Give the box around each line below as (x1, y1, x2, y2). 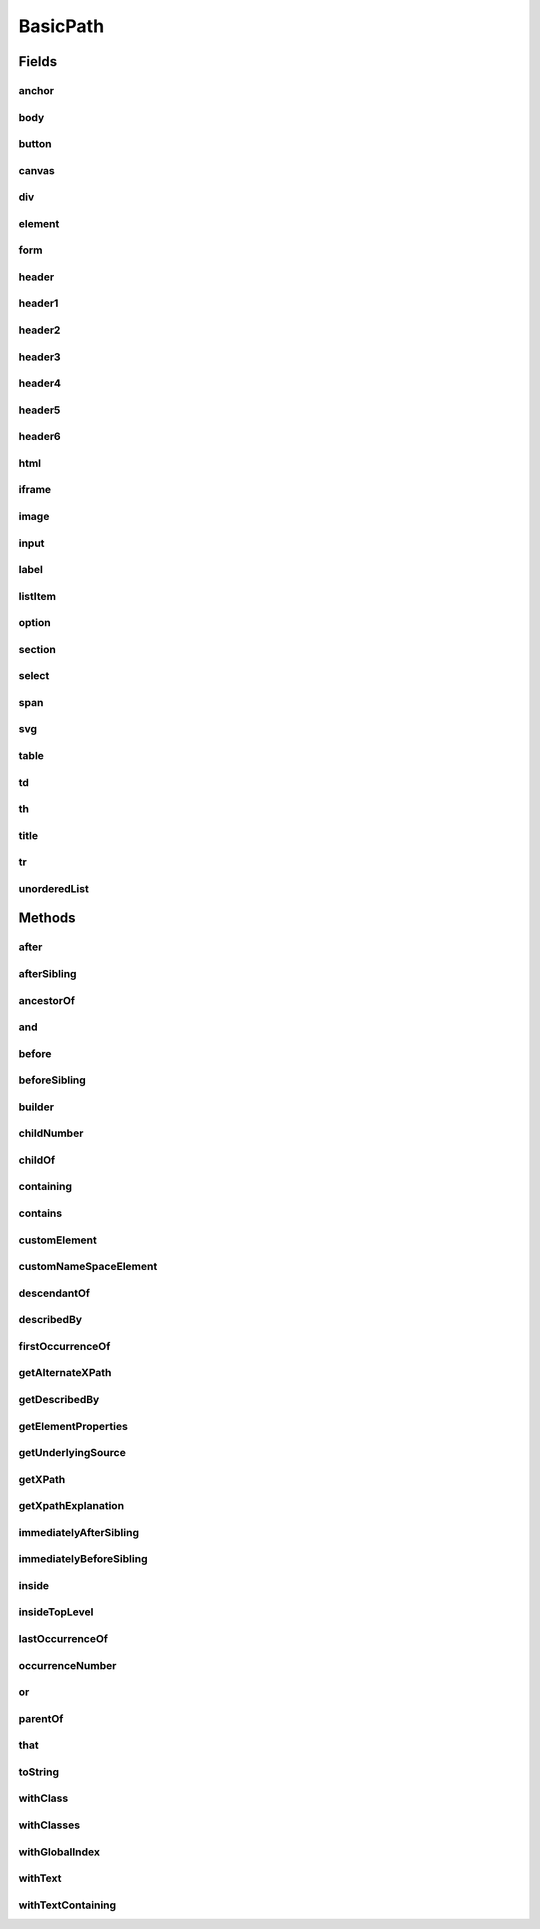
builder (18, 1100, 55, 1114)
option (18, 616, 51, 630)
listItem (18, 589, 57, 603)
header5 (18, 403, 61, 417)
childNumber (18, 1126, 84, 1140)
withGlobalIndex (18, 1845, 100, 1859)
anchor (18, 83, 55, 97)
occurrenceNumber (18, 1658, 117, 1672)
